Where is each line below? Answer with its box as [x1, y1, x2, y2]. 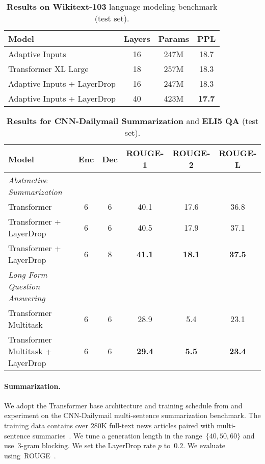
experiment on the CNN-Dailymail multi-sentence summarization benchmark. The [4, 410, 261, 421]
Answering [8, 292, 45, 304]
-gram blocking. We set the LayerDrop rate [21, 440, 156, 451]
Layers [123, 33, 150, 44]
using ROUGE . [4, 450, 56, 460]
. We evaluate [183, 440, 225, 451]
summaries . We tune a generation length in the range [32, 430, 202, 441]
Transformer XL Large [8, 63, 89, 75]
